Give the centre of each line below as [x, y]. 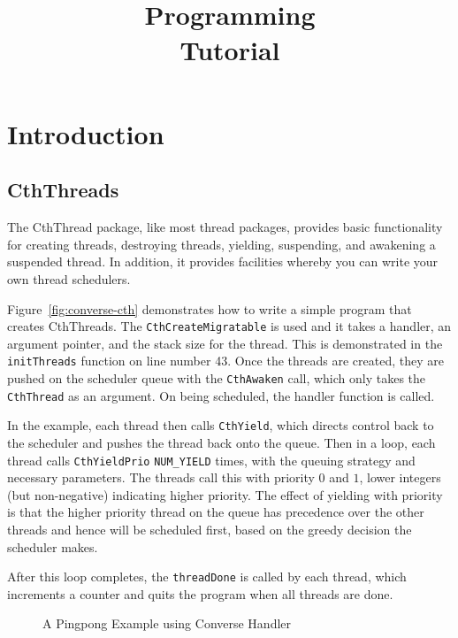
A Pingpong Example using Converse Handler [167, 623]
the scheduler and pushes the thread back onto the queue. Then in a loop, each [221, 442]
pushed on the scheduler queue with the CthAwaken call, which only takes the [217, 378]
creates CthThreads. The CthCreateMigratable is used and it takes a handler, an [229, 326]
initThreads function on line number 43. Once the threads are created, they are [225, 361]
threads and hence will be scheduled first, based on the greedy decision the [210, 530]
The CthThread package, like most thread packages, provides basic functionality [225, 227]
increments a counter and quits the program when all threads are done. [200, 593]
